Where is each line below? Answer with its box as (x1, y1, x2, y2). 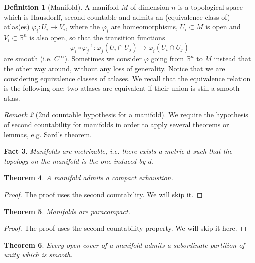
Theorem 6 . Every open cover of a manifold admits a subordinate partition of (4, 239, 245, 250)
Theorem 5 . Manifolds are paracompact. (4, 206, 130, 216)
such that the (193, 146, 232, 156)
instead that (214, 53, 251, 64)
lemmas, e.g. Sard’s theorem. (4, 129, 92, 139)
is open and (205, 21, 241, 32)
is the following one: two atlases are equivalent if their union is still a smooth (4, 83, 240, 93)
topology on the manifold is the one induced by (4, 155, 146, 166)
